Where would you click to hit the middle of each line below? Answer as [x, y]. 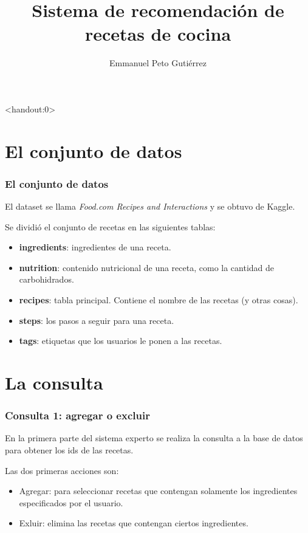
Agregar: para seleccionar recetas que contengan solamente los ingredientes [158, 491]
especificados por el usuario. [71, 502]
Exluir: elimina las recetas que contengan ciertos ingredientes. [134, 523]
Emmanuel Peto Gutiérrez [158, 63]
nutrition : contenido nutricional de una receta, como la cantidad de [147, 267]
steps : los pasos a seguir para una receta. [97, 320]
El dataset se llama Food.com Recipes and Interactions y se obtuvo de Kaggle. [150, 206]
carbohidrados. [46, 279]
